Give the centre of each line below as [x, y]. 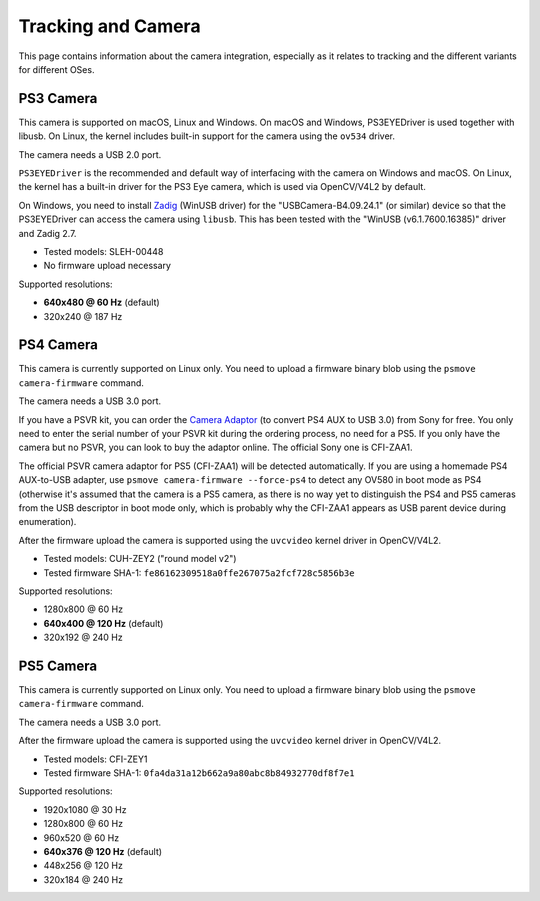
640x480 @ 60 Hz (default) [101, 302]
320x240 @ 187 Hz [83, 316]
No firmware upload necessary [107, 266]
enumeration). [47, 522]
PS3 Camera [58, 98]
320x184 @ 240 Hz [83, 879]
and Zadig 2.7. [47, 233]
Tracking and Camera [109, 26]
